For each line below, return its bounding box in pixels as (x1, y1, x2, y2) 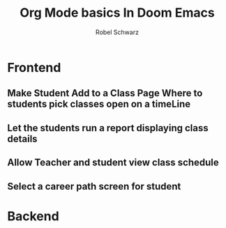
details (7, 132, 38, 144)
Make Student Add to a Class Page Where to (7, 87, 203, 99)
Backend (7, 208, 59, 224)
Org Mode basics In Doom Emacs (20, 5, 215, 21)
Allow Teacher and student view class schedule (7, 157, 219, 169)
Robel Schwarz (95, 28, 140, 36)
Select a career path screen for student (7, 180, 181, 192)
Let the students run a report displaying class (7, 122, 209, 134)
